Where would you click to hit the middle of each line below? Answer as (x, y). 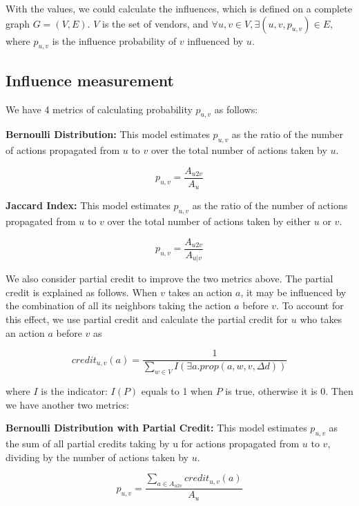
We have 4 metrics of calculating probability (99, 109)
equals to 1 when (177, 391)
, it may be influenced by (293, 292)
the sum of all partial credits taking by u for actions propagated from (153, 444)
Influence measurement (90, 80)
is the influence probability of (114, 40)
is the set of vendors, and (155, 23)
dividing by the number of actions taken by (97, 457)
